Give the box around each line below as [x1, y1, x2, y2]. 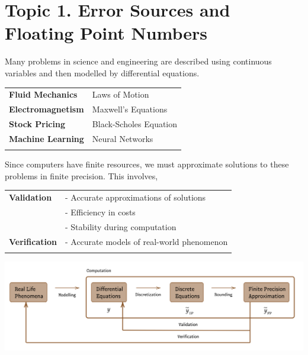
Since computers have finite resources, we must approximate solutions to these [5, 158, 289, 170]
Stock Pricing [9, 117, 65, 130]
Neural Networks [92, 132, 153, 144]
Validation [9, 191, 52, 204]
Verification [9, 235, 57, 247]
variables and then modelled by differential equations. [5, 66, 200, 79]
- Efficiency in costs [65, 205, 136, 218]
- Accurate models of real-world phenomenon [65, 235, 228, 247]
